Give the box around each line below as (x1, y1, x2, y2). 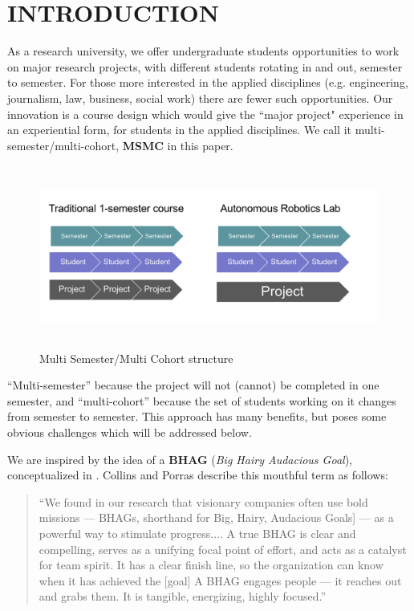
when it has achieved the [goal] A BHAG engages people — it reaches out (39, 572, 402, 589)
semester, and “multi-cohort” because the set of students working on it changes (7, 392, 396, 409)
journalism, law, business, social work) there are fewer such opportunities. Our (7, 89, 393, 106)
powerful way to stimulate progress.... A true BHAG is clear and (39, 524, 356, 541)
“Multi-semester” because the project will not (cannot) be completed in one (7, 377, 379, 393)
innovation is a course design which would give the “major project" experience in (7, 105, 404, 122)
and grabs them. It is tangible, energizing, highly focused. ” (39, 588, 327, 605)
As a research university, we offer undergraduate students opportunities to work (7, 43, 400, 59)
